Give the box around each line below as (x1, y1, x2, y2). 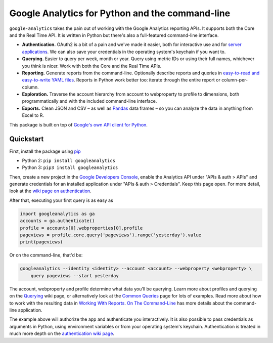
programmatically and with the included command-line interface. (22, 98, 157, 104)
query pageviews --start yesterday (30, 273, 119, 278)
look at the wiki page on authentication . (9, 188, 92, 194)
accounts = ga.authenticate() (20, 218, 95, 224)
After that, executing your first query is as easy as (9, 197, 113, 203)
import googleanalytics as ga (20, 210, 95, 217)
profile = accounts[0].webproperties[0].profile (20, 225, 143, 231)
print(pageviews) (20, 239, 63, 245)
